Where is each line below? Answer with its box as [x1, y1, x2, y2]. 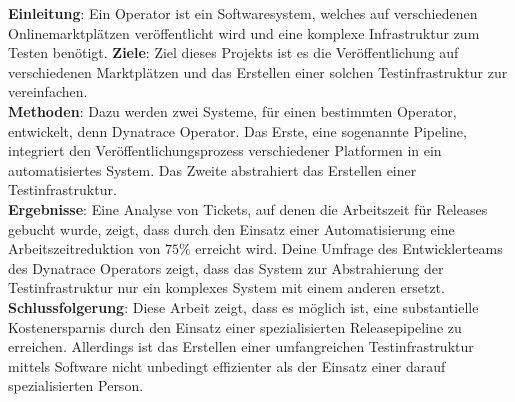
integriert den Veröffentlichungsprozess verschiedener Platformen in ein [8, 140, 442, 161]
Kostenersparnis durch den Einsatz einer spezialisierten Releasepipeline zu [8, 316, 462, 337]
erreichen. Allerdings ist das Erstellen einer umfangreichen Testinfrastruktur [8, 336, 474, 357]
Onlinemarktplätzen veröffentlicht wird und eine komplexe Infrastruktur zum [8, 22, 480, 43]
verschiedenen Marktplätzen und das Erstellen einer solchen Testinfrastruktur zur [8, 61, 508, 82]
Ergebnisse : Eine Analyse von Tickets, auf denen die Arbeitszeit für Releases [8, 198, 488, 219]
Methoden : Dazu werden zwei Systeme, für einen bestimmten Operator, [8, 100, 457, 121]
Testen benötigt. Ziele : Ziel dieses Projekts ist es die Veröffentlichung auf [8, 42, 459, 63]
